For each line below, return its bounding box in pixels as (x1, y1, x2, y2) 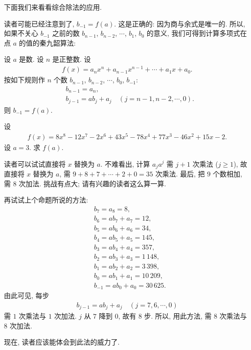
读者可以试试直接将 (4, 158, 66, 169)
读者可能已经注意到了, (4, 18, 74, 28)
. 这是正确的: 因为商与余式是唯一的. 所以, (114, 18, 245, 28)
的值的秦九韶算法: (19, 37, 76, 48)
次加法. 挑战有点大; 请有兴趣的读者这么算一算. (19, 178, 166, 188)
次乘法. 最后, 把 (155, 168, 205, 178)
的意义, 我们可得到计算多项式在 (146, 28, 247, 38)
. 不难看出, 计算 (100, 158, 150, 169)
